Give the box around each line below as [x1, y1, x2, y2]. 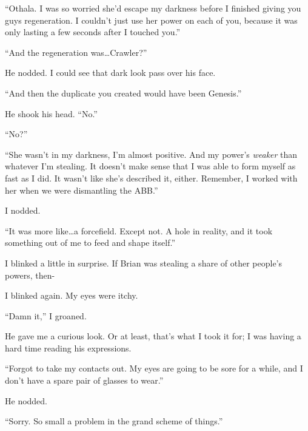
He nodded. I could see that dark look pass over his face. [5, 66, 216, 79]
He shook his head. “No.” [5, 107, 98, 120]
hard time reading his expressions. [5, 341, 132, 354]
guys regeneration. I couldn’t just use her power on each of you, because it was [5, 13, 298, 26]
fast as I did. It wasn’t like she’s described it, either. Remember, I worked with [5, 171, 298, 184]
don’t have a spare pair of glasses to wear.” [5, 374, 164, 387]
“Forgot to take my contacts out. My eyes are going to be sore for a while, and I [5, 362, 303, 375]
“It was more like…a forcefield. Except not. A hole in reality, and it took [5, 224, 273, 237]
